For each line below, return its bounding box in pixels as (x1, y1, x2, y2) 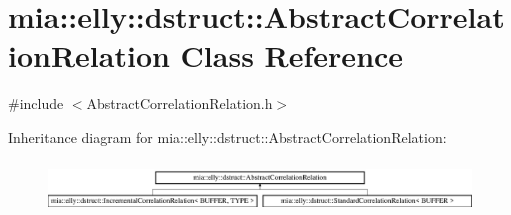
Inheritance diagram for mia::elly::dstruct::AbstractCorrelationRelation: (8, 126, 447, 147)
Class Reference (180, 35, 404, 76)
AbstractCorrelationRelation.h (86, 93, 273, 114)
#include (8, 93, 64, 114)
